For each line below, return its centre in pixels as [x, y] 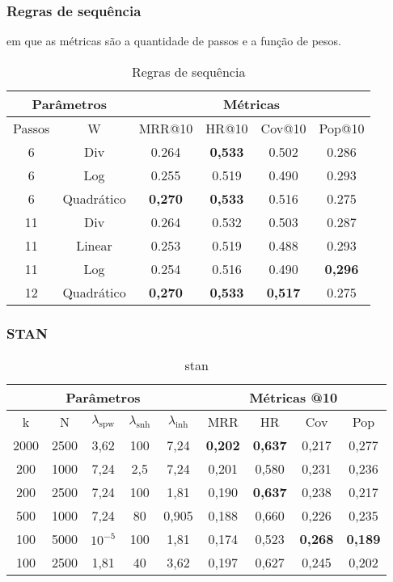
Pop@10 [342, 128]
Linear [94, 245]
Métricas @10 [294, 398]
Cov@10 [283, 128]
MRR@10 [166, 128]
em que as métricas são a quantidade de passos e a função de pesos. [174, 41]
